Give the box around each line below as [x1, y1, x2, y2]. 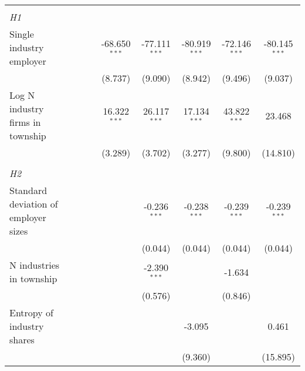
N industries [9, 258, 60, 272]
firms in [9, 115, 41, 129]
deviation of [9, 197, 58, 210]
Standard [9, 183, 48, 197]
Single [9, 27, 34, 41]
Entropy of [9, 306, 53, 319]
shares [9, 333, 35, 346]
